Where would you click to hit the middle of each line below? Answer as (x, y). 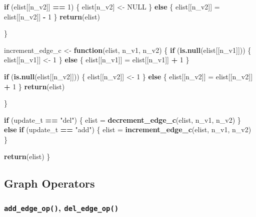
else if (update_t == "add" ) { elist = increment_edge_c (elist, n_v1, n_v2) (128, 129)
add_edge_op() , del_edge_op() (61, 207)
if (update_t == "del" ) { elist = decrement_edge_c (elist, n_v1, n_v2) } (122, 119)
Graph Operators (49, 183)
